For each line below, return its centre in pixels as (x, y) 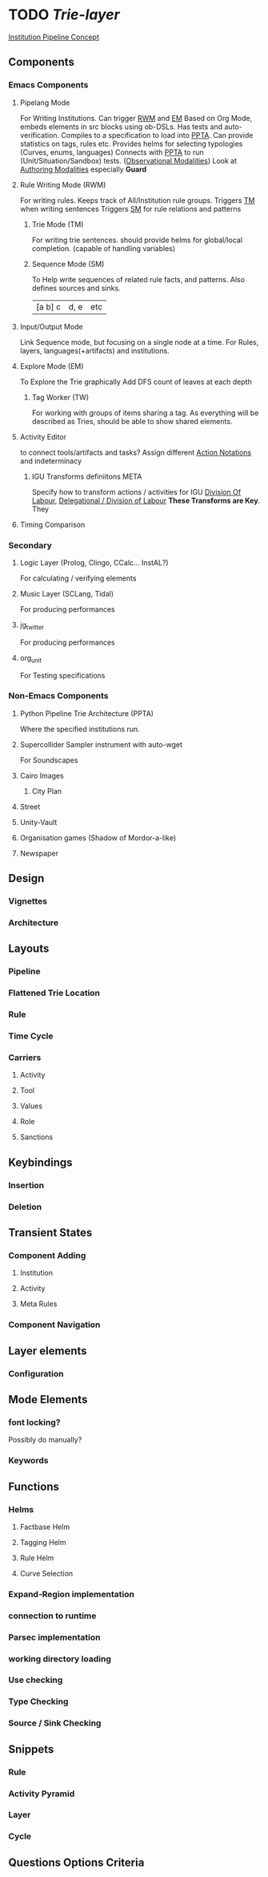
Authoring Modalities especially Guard (83, 169)
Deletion (25, 1207)
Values (31, 1106)
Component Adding (47, 1255)
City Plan (47, 791)
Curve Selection (46, 1573)
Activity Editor (43, 437)
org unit (31, 659)
